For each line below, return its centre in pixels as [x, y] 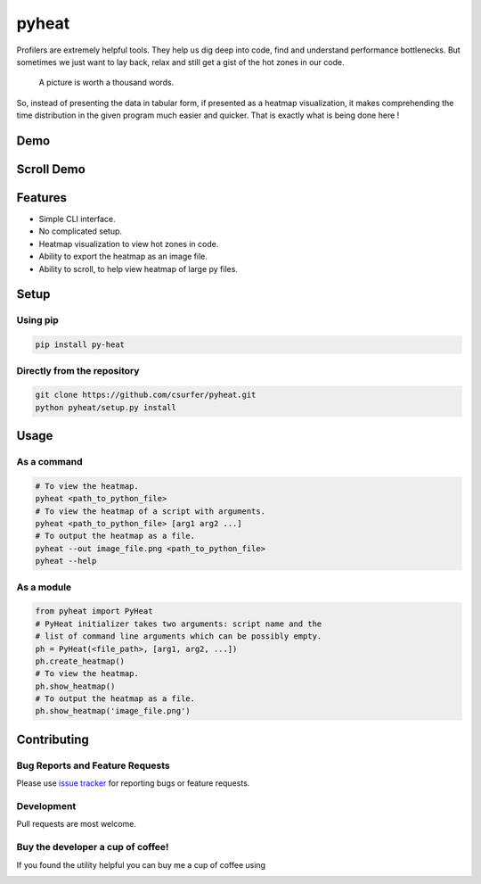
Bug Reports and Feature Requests [93, 765]
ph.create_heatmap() [80, 661]
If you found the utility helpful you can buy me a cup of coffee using [141, 864]
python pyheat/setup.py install [106, 407]
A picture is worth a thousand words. [106, 83]
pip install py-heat [80, 345]
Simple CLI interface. [77, 219]
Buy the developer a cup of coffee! [93, 847]
